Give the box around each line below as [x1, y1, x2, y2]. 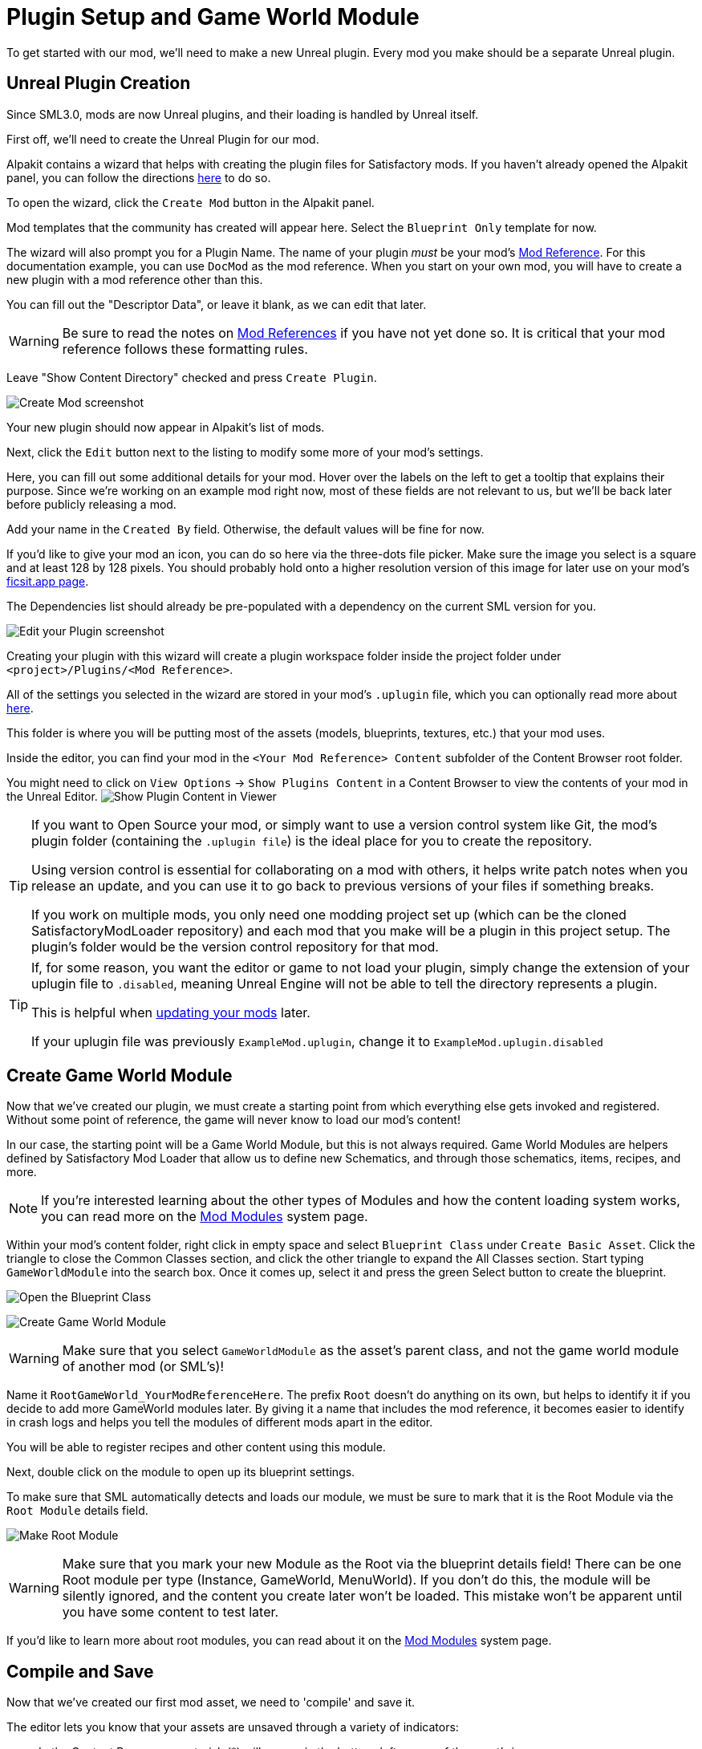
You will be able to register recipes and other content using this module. [6, 1440, 386, 1455]
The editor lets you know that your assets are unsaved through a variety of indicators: [6, 1720, 459, 1735]
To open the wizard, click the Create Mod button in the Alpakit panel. [6, 195, 375, 209]
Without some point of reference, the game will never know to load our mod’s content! [6, 1113, 461, 1127]
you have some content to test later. [62, 1604, 279, 1621]
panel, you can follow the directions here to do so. [6, 170, 271, 185]
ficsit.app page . [6, 574, 89, 588]
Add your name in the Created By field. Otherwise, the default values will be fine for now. [6, 521, 485, 536]
